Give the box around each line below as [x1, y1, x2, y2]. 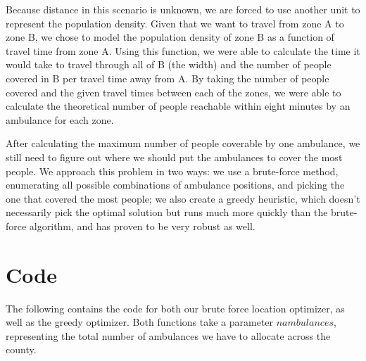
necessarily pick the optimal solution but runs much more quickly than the [6, 205, 328, 220]
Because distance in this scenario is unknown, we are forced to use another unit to [6, 2, 360, 16]
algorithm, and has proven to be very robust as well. [29, 218, 255, 233]
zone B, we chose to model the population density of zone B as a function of [6, 30, 334, 44]
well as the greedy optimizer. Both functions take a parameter [6, 315, 274, 329]
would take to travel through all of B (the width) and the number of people [6, 57, 332, 72]
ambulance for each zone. [6, 112, 114, 127]
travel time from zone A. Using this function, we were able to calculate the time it [6, 43, 360, 58]
